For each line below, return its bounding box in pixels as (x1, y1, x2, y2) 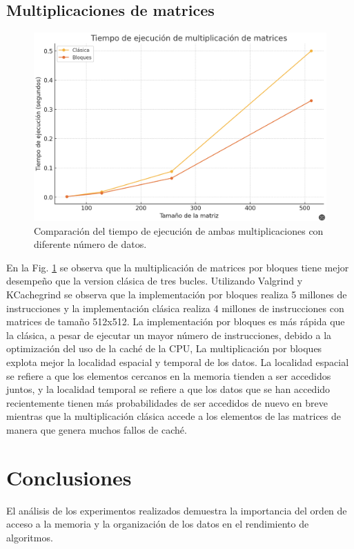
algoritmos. (6, 530, 53, 544)
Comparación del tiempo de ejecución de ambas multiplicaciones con (34, 223, 324, 238)
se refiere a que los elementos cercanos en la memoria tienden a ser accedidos (6, 368, 331, 383)
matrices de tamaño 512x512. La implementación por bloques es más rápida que (6, 314, 345, 329)
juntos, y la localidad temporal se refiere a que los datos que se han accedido (6, 382, 331, 396)
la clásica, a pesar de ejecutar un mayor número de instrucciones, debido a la (6, 327, 332, 342)
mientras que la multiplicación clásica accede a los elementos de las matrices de (6, 409, 341, 423)
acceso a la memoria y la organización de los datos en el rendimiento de (6, 517, 309, 531)
